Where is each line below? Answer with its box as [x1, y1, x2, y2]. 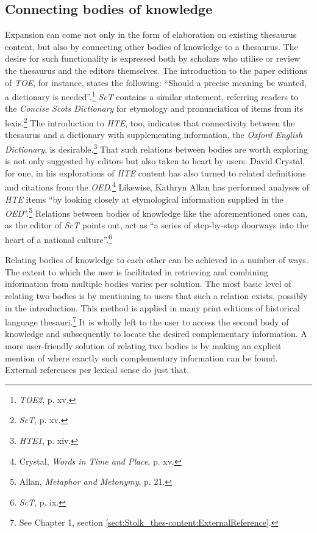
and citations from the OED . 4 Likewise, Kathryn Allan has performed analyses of [5, 179, 310, 193]
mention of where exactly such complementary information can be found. [5, 351, 278, 364]
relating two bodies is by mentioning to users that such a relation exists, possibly [5, 289, 308, 302]
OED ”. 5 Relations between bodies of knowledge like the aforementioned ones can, [5, 205, 308, 219]
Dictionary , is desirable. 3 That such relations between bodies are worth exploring [5, 140, 308, 155]
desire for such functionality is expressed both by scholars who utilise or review [5, 52, 301, 65]
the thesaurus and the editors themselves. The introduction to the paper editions [5, 63, 307, 76]
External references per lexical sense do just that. [5, 363, 190, 376]
